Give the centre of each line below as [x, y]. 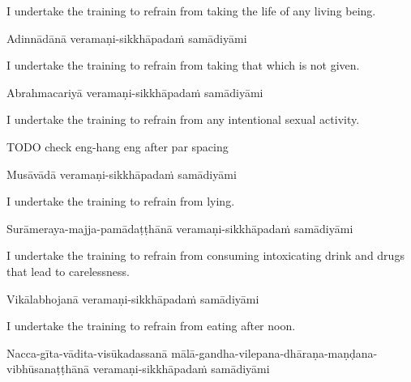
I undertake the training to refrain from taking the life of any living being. [191, 11]
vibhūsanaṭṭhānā [48, 369]
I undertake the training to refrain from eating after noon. [151, 326]
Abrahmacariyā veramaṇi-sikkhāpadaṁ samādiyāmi [135, 92]
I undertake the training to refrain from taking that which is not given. [183, 65]
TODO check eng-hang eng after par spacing [118, 146]
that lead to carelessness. [68, 271]
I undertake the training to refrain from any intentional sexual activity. [183, 119]
